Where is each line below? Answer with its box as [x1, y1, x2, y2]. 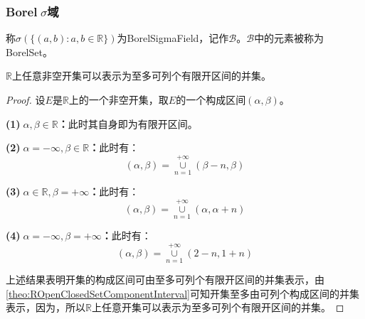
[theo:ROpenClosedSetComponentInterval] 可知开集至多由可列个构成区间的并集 [6, 286, 359, 301]
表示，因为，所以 [6, 300, 85, 315]
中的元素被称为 [254, 31, 324, 45]
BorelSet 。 [6, 44, 53, 59]
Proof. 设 [6, 92, 46, 107]
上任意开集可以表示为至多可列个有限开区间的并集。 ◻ [91, 300, 344, 315]
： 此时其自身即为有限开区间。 [58, 116, 198, 131]
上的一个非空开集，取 [68, 92, 169, 107]
